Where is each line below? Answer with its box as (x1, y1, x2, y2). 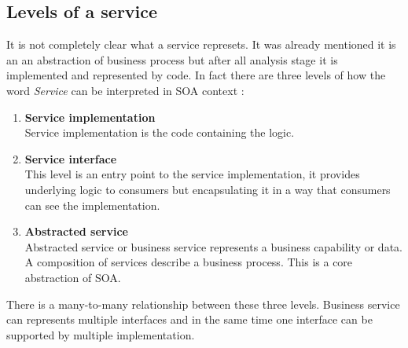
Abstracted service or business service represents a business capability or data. (24, 238, 402, 255)
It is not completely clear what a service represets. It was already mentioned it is (6, 36, 396, 53)
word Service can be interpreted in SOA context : (6, 82, 244, 98)
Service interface (24, 150, 117, 167)
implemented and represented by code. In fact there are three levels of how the (6, 67, 386, 83)
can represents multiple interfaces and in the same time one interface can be (6, 311, 373, 328)
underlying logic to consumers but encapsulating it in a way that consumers (24, 181, 391, 197)
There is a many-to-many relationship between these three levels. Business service (6, 295, 400, 312)
